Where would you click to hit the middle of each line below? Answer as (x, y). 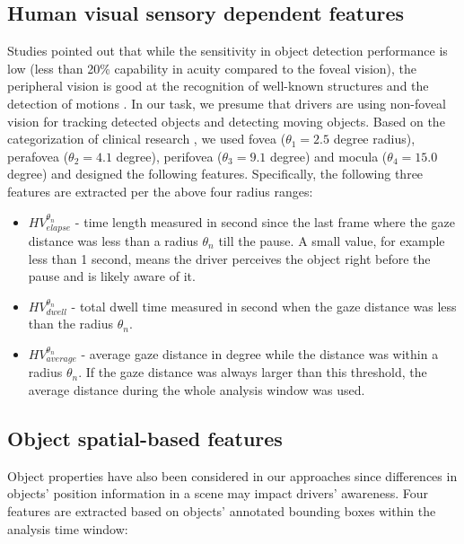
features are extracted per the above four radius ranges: (160, 191)
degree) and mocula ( (329, 156)
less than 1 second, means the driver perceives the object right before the (229, 258)
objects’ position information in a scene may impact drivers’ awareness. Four (218, 493)
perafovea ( (38, 156)
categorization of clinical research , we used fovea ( (147, 139)
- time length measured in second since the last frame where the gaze (265, 221)
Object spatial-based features (145, 438)
